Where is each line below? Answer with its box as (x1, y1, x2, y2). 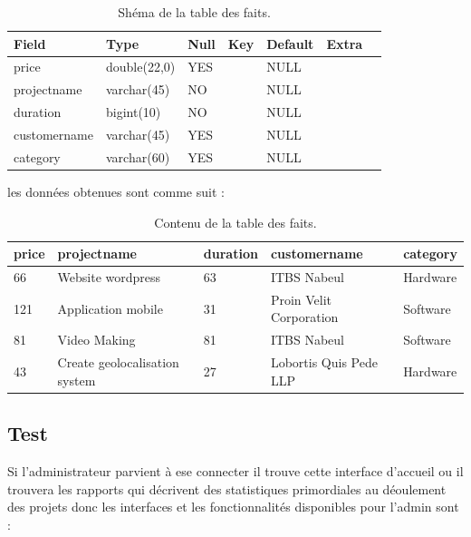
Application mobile (57, 298, 163, 317)
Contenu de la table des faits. (154, 212, 317, 231)
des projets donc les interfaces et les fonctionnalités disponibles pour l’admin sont (7, 497, 459, 516)
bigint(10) (106, 103, 161, 122)
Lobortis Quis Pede (270, 353, 378, 372)
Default (266, 34, 314, 53)
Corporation (270, 308, 339, 327)
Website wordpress (57, 267, 161, 286)
